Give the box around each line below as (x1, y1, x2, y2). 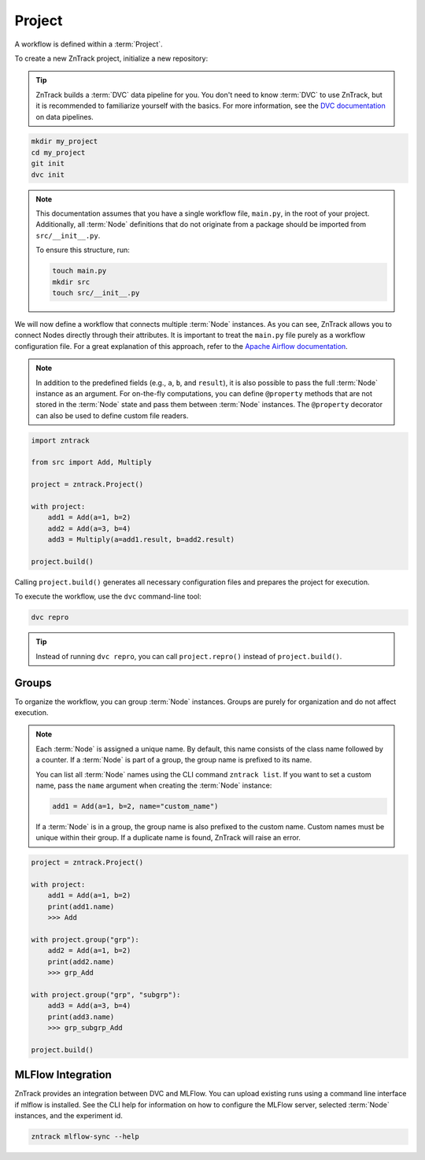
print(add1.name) (47, 902, 115, 911)
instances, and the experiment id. (14, 1111, 124, 1121)
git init (31, 159, 65, 169)
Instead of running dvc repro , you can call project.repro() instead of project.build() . (35, 651, 342, 661)
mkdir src (52, 277, 91, 287)
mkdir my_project (31, 137, 98, 146)
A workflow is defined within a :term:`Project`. (14, 39, 163, 49)
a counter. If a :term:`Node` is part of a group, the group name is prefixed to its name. (35, 755, 312, 765)
